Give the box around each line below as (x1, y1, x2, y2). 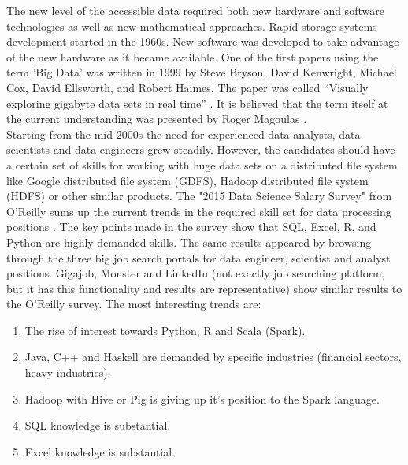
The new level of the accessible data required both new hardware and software (6, 2, 384, 18)
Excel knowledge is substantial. (24, 443, 176, 459)
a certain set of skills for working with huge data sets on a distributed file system (6, 156, 398, 173)
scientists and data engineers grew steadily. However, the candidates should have (6, 141, 395, 158)
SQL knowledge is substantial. (24, 417, 171, 433)
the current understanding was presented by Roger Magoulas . (6, 110, 307, 127)
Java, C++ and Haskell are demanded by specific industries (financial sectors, (24, 348, 402, 365)
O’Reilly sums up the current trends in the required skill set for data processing (6, 203, 391, 219)
